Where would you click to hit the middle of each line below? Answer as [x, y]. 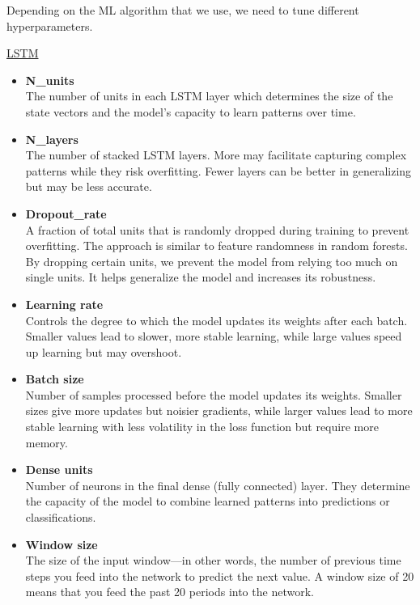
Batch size [55, 379]
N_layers [52, 139]
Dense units [59, 470]
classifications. [61, 517]
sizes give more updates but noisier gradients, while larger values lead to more [219, 410]
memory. [47, 442]
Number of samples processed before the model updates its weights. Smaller [214, 394]
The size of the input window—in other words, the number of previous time [213, 560]
